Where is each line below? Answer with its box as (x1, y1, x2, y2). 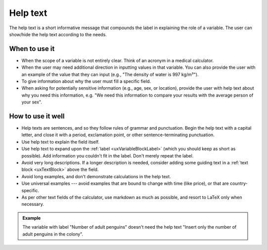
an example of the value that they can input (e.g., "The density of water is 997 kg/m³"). (21, 71, 199, 77)
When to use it (9, 45, 55, 53)
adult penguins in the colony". (22, 231, 84, 237)
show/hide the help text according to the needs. (9, 31, 107, 37)
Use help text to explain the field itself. (21, 139, 100, 145)
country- (230, 181, 248, 187)
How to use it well (9, 112, 65, 120)
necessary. (21, 201, 44, 207)
